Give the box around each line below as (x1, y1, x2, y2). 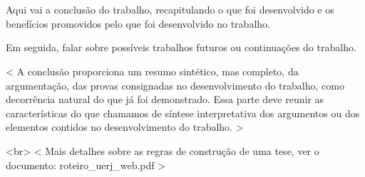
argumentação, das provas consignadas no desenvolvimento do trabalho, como (6, 77, 344, 92)
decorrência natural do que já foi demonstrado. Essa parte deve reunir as (6, 92, 324, 107)
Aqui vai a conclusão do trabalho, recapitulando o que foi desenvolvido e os (6, 2, 334, 17)
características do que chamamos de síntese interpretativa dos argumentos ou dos (6, 105, 360, 120)
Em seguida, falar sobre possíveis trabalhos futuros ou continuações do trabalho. (6, 40, 356, 55)
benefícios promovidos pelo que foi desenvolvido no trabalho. (6, 16, 270, 31)
